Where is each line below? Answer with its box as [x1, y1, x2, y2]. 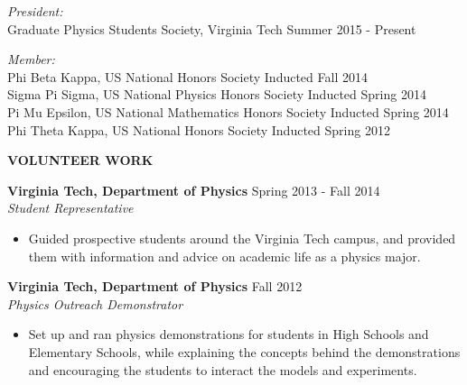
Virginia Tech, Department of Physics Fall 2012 [7, 277, 303, 296]
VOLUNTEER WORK [7, 151, 154, 170]
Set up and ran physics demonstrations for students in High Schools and [28, 325, 429, 344]
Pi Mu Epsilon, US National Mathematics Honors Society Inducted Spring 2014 [7, 102, 449, 121]
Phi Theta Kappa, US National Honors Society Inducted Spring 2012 [7, 120, 390, 139]
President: [7, 2, 63, 20]
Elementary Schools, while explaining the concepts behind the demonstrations [28, 342, 461, 361]
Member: [7, 50, 55, 69]
